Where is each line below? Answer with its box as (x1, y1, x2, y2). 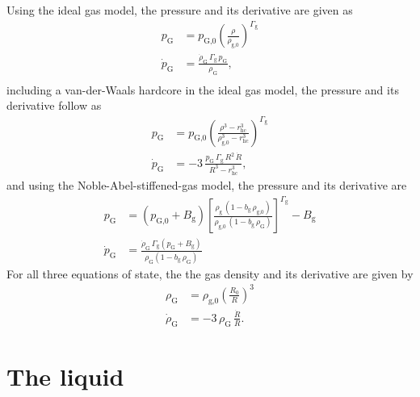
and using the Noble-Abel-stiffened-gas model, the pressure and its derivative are (6, 176, 407, 193)
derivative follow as (6, 97, 102, 114)
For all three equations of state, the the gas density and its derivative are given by (6, 265, 414, 282)
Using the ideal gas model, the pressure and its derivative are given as (6, 2, 353, 18)
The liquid (6, 359, 124, 392)
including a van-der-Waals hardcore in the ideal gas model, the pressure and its (6, 81, 399, 98)
